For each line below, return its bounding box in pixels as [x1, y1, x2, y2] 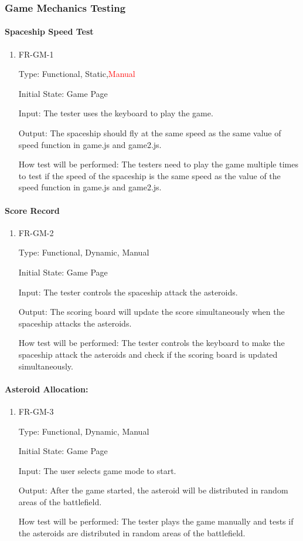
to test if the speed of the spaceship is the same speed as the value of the [18, 169, 281, 182]
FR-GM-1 [18, 48, 54, 60]
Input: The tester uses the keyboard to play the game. [18, 107, 213, 119]
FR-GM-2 [18, 226, 54, 238]
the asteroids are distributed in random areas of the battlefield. [18, 527, 246, 539]
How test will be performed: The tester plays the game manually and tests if [18, 515, 294, 527]
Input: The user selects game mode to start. [18, 464, 176, 476]
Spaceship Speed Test [5, 25, 94, 38]
